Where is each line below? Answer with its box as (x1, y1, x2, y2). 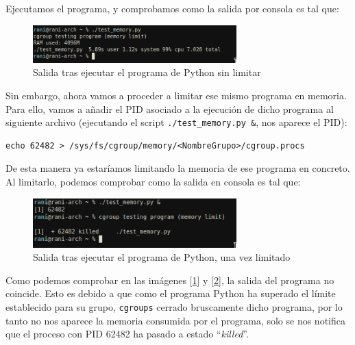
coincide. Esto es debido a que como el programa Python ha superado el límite (5, 286, 336, 301)
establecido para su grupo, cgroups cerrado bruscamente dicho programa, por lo (5, 300, 343, 314)
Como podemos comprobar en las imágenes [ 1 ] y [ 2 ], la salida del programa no (5, 272, 334, 287)
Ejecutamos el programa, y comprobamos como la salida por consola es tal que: (5, 1, 339, 15)
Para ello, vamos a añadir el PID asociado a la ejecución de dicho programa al (5, 101, 334, 116)
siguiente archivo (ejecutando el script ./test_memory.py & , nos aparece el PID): (5, 115, 347, 129)
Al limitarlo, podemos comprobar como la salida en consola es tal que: (5, 174, 301, 188)
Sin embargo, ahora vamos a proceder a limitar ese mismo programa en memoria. (5, 88, 347, 102)
